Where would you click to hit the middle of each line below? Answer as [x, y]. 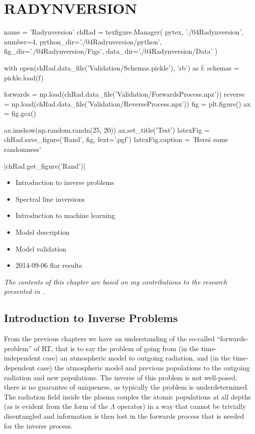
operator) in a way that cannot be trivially [182, 406]
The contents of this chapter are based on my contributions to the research [115, 281]
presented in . [24, 291]
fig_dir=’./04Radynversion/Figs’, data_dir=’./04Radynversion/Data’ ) [111, 51]
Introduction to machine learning [65, 215]
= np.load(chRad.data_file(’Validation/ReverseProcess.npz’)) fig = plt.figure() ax [127, 103]
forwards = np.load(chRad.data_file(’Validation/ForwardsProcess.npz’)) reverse [124, 94]
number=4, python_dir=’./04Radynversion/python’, [83, 41]
